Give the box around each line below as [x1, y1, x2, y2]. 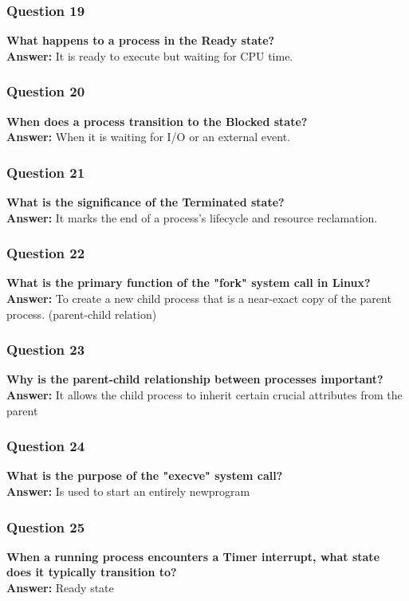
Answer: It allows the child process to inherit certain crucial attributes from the [6, 387, 403, 403]
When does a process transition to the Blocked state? [6, 112, 308, 129]
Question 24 [6, 436, 85, 456]
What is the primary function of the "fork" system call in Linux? [6, 274, 371, 291]
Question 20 [6, 81, 85, 101]
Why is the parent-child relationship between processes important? [6, 371, 383, 387]
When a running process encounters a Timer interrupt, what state [6, 548, 380, 564]
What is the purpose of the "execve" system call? [6, 467, 283, 484]
